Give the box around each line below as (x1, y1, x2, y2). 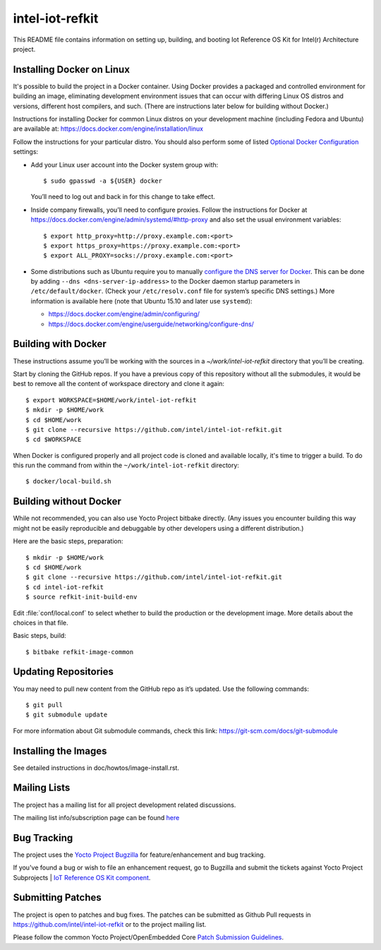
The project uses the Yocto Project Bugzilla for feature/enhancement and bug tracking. (13, 850, 266, 859)
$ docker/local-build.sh (25, 477, 111, 486)
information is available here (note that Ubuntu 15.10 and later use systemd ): (30, 296, 253, 305)
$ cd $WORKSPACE (25, 435, 82, 444)
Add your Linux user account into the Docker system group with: (30, 160, 219, 169)
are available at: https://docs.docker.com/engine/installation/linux (13, 124, 204, 133)
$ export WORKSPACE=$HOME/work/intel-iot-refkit (25, 396, 197, 404)
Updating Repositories (13, 666, 114, 678)
